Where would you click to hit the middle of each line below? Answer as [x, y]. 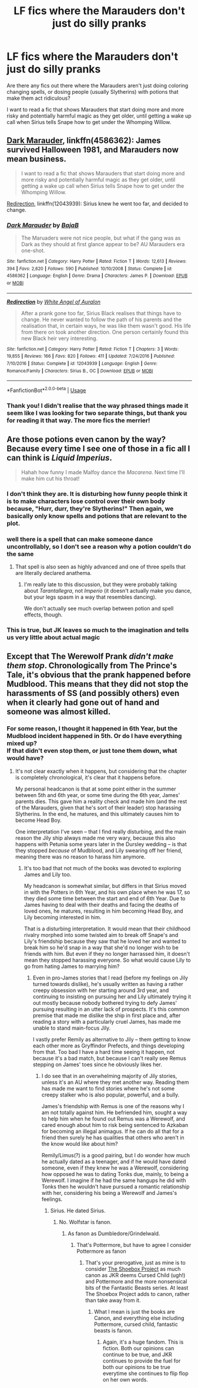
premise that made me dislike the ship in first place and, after [107, 1015]
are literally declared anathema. [53, 573]
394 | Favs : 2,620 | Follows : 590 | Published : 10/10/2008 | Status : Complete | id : [90, 269]
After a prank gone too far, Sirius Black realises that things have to [101, 313]
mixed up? [22, 743]
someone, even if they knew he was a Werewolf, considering [115, 1168]
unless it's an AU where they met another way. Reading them [115, 1082]
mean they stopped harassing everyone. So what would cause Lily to [107, 960]
